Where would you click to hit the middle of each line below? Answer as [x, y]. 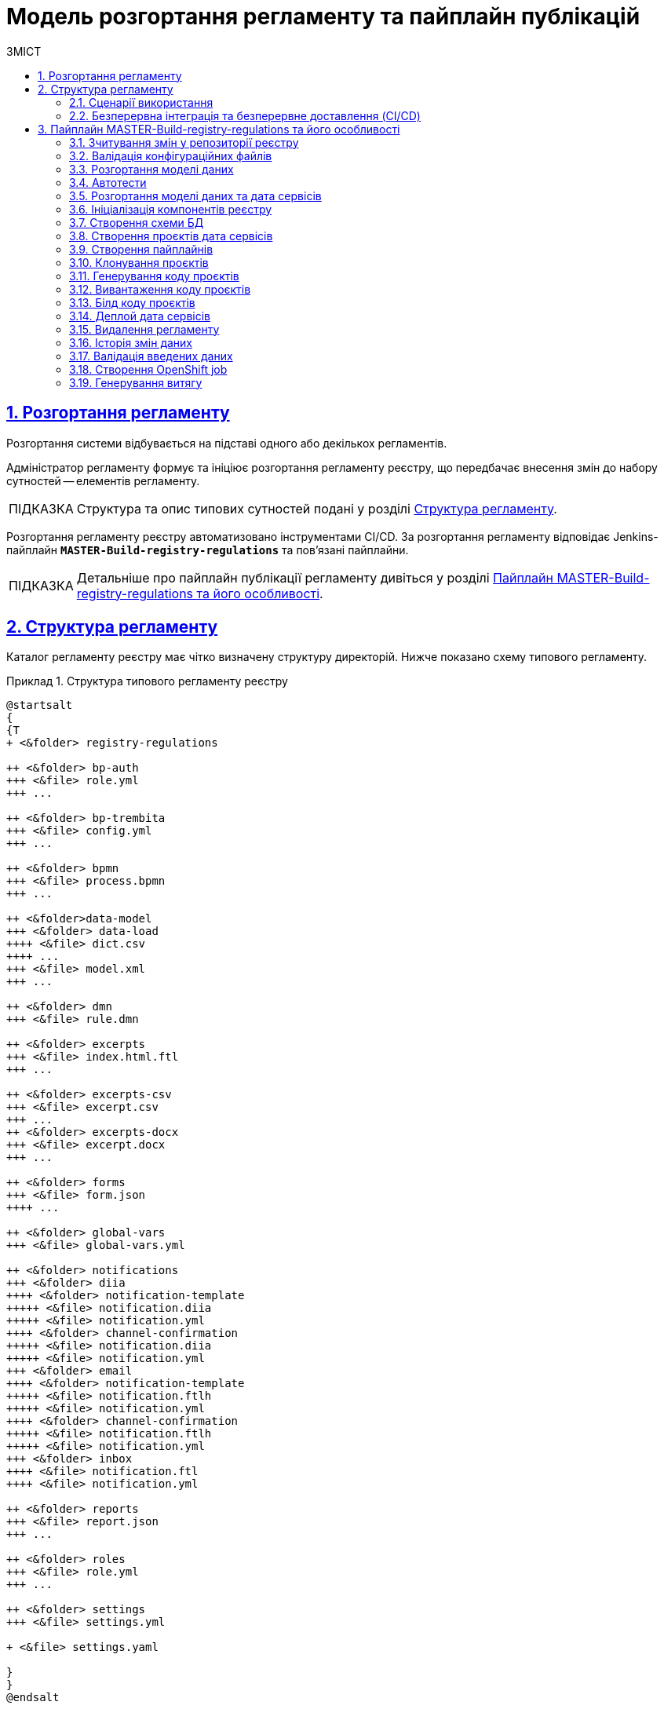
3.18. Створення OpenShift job [148, 369]
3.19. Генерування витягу [136, 382]
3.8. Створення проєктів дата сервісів [171, 236]
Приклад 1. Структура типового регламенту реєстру [147, 681]
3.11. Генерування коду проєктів [154, 276]
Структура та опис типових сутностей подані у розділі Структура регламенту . [317, 508]
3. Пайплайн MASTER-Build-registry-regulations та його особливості [219, 129]
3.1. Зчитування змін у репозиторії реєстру [184, 142]
